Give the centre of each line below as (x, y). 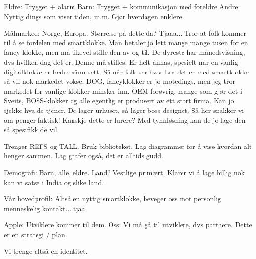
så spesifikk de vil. (32, 129)
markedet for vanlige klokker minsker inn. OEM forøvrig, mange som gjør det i (123, 91)
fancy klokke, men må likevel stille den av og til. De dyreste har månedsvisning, (125, 52)
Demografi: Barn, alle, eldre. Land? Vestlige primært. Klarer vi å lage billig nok (125, 172)
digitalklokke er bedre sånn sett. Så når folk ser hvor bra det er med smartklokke (127, 71)
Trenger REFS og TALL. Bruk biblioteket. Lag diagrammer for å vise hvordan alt (128, 146)
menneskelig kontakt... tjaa (45, 208)
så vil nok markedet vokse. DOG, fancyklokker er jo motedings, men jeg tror (120, 81)
